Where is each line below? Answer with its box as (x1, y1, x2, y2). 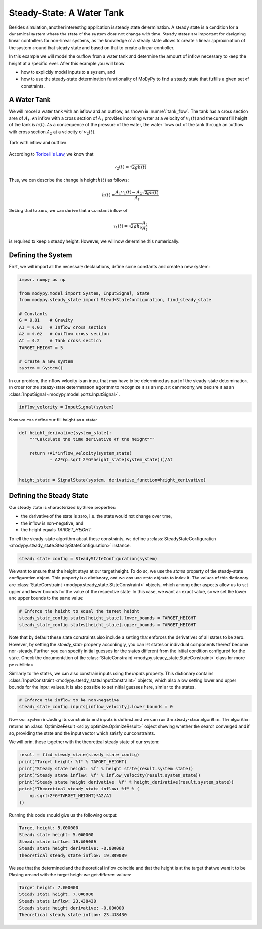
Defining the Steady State (9, 491, 89, 500)
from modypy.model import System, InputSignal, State (19, 290, 150, 296)
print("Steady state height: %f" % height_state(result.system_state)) (19, 766, 194, 771)
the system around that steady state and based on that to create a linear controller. (9, 44, 175, 51)
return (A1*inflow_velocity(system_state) (29, 450, 132, 456)
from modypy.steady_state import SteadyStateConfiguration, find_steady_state (19, 297, 211, 303)
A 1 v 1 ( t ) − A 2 (115, 190, 142, 196)
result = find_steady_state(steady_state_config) (19, 752, 140, 758)
